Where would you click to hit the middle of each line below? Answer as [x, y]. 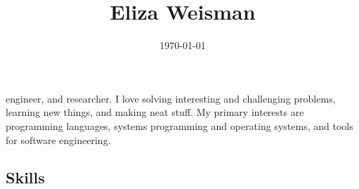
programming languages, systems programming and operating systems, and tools [179, 125]
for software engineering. [58, 139]
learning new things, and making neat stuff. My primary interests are [155, 112]
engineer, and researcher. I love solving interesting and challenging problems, [171, 98]
